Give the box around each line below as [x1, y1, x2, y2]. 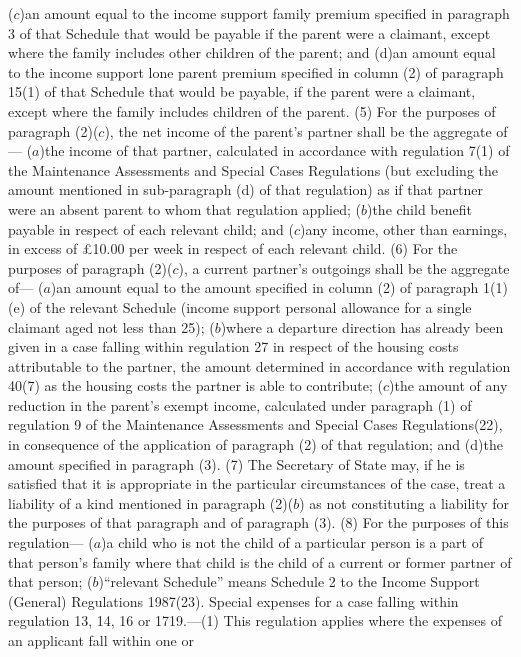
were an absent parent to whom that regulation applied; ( [8, 198, 361, 219]
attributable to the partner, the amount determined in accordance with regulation [8, 355, 511, 376]
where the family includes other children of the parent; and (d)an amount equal [8, 42, 496, 63]
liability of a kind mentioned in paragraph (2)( [8, 492, 294, 513]
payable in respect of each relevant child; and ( [8, 218, 294, 239]
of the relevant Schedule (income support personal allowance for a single [29, 296, 472, 317]
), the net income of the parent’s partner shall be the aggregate [104, 120, 492, 141]
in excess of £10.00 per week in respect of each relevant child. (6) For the [8, 238, 458, 259]
